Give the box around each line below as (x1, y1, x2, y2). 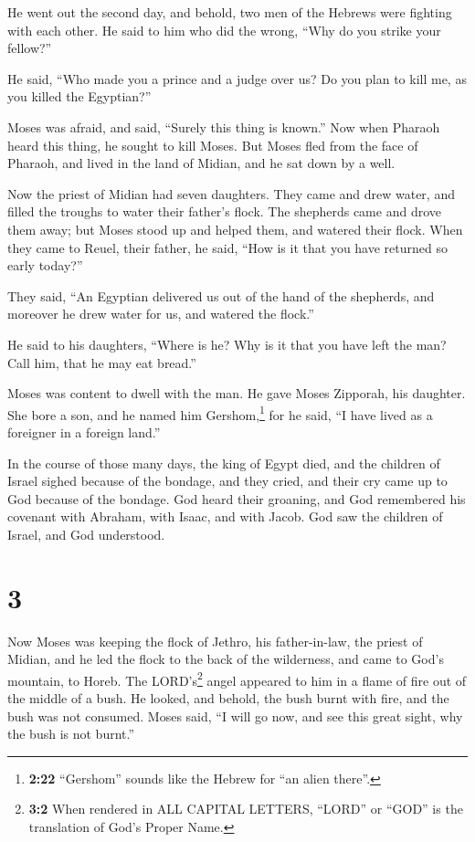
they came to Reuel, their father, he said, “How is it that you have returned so (7, 237, 448, 257)
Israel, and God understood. (7, 524, 165, 543)
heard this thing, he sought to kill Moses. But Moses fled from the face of (7, 135, 418, 154)
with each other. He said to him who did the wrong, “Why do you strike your (7, 20, 441, 39)
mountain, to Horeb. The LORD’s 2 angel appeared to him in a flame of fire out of (7, 668, 467, 689)
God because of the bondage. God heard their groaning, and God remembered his (7, 489, 466, 508)
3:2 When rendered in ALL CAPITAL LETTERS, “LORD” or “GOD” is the (28, 799, 463, 818)
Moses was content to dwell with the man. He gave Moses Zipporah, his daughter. (7, 384, 466, 403)
